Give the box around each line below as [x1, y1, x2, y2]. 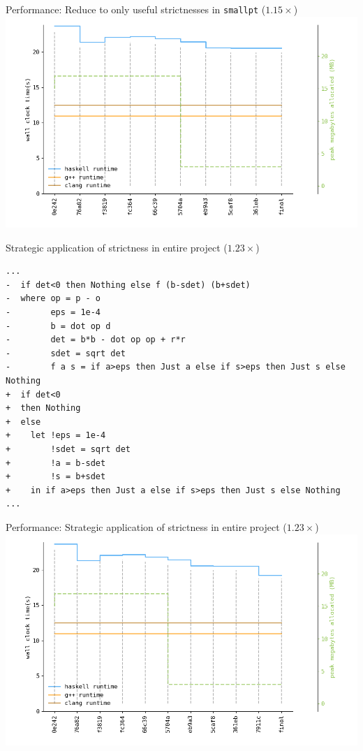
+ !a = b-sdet [6, 458, 106, 468]
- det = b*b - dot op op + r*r [6, 335, 186, 345]
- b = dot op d [6, 321, 111, 331]
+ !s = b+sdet [6, 472, 106, 482]
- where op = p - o [6, 293, 101, 304]
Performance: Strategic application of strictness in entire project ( [6, 519, 287, 534]
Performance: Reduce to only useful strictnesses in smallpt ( [6, 2, 266, 16]
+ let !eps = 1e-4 [6, 430, 106, 441]
